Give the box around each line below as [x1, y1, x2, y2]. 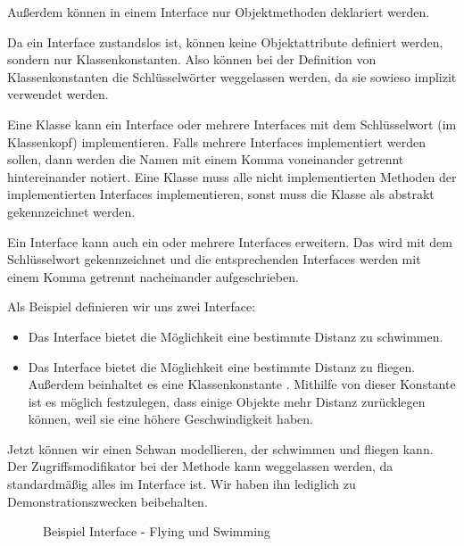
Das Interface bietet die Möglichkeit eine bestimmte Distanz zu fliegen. [28, 357, 416, 376]
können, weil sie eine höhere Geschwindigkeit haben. [28, 409, 313, 428]
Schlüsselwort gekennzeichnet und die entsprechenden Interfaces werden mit [7, 250, 421, 269]
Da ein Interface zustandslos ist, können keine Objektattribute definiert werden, [7, 32, 443, 51]
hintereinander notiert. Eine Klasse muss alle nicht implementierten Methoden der [7, 167, 457, 186]
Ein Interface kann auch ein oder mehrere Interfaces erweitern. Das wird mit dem [7, 232, 452, 251]
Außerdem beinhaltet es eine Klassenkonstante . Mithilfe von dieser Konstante [28, 375, 456, 393]
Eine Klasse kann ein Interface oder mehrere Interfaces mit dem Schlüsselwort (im [7, 114, 457, 133]
